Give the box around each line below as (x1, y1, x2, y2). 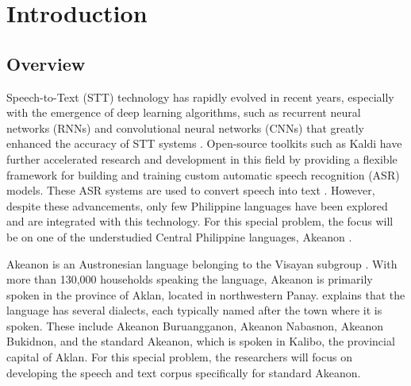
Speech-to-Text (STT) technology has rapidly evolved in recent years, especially (6, 88, 394, 105)
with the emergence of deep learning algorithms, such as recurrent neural (6, 104, 361, 121)
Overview (6, 51, 86, 75)
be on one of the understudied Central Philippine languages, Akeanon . (6, 228, 352, 245)
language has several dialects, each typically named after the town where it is (6, 302, 382, 318)
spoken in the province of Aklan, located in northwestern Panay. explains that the (6, 286, 405, 303)
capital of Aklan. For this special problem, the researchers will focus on (6, 349, 352, 365)
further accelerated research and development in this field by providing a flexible (6, 150, 398, 167)
